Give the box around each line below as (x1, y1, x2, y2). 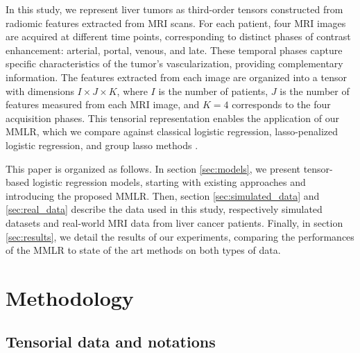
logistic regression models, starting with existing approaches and (32, 175, 306, 189)
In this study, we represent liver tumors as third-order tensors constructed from (6, 2, 343, 16)
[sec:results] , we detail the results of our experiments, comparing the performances (6, 229, 354, 243)
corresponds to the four (232, 97, 331, 112)
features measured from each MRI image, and (6, 97, 200, 112)
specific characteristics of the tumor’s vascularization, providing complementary (6, 56, 343, 71)
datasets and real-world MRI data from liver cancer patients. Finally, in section (6, 215, 343, 230)
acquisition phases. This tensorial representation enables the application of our (6, 110, 339, 125)
